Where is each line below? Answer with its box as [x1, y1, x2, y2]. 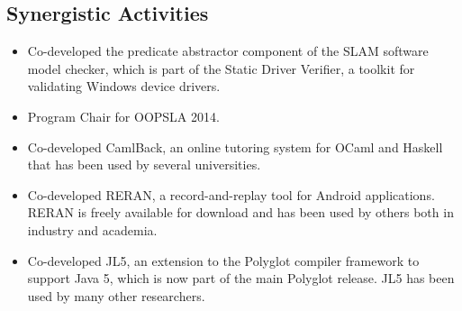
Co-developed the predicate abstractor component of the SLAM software [27, 41, 429, 60]
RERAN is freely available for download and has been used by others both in [27, 203, 454, 222]
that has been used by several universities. [27, 155, 261, 174]
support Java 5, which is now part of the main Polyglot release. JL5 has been [27, 269, 455, 288]
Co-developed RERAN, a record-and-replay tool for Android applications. [27, 185, 435, 204]
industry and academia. [27, 220, 158, 239]
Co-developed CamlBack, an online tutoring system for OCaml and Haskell [27, 137, 443, 156]
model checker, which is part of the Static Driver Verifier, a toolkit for [27, 59, 415, 78]
